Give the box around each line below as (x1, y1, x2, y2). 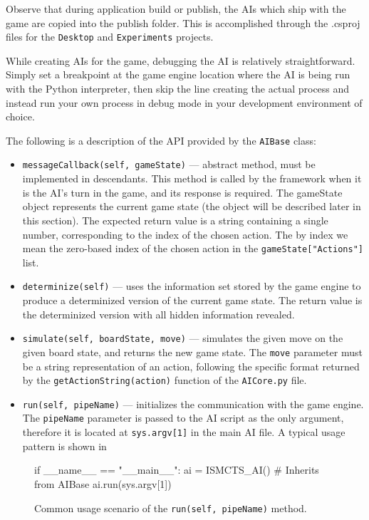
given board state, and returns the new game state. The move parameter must (22, 344, 363, 359)
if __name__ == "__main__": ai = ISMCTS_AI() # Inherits (34, 462, 319, 477)
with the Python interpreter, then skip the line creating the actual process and (6, 81, 350, 96)
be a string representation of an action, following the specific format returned (22, 358, 360, 373)
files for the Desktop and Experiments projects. (6, 29, 214, 44)
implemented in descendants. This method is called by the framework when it (22, 171, 362, 186)
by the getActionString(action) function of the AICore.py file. (22, 373, 307, 388)
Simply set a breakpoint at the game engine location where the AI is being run (6, 67, 350, 82)
